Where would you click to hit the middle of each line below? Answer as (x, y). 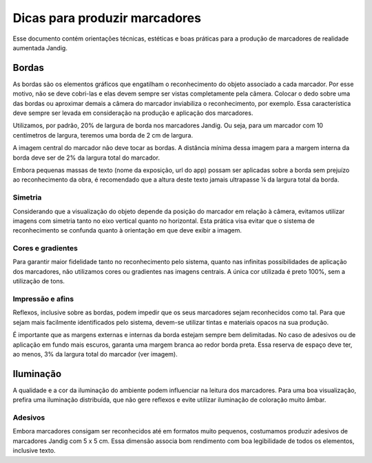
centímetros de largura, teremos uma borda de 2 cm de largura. (103, 135)
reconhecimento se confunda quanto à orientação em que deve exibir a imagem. (127, 230)
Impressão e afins (43, 299)
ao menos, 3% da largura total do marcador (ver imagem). (95, 354)
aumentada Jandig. (40, 47)
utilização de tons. (39, 281)
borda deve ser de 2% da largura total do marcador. (86, 158)
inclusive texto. (34, 451)
